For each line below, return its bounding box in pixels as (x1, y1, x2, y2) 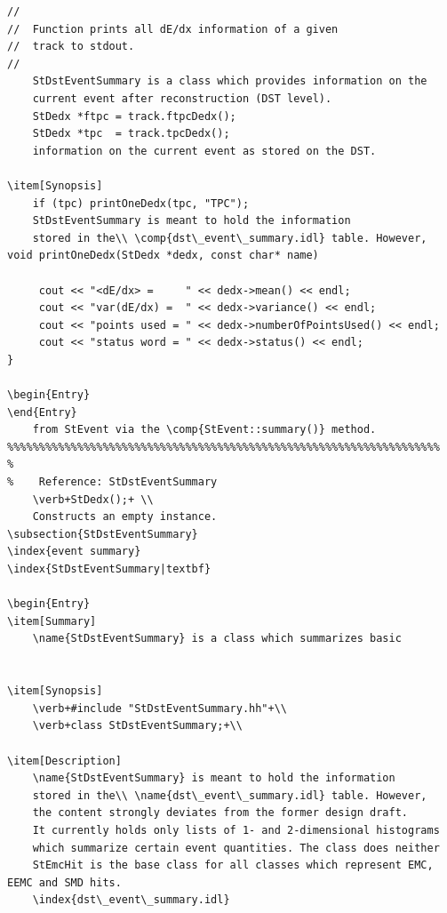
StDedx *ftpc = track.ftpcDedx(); (32, 109, 236, 123)
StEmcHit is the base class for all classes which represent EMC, (32, 859, 434, 872)
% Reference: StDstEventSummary (7, 476, 218, 489)
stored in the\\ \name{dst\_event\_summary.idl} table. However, (32, 789, 427, 802)
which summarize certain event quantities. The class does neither (32, 841, 440, 854)
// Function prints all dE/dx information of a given (7, 22, 339, 36)
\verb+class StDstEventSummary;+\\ (32, 719, 243, 733)
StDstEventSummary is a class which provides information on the (32, 75, 427, 88)
